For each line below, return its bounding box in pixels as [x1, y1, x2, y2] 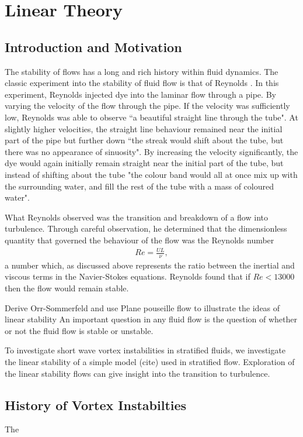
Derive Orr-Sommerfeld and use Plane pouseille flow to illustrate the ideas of [5, 301, 280, 314]
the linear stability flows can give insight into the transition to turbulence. [5, 367, 270, 379]
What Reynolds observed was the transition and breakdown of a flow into [5, 211, 268, 223]
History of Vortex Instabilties [5, 395, 187, 414]
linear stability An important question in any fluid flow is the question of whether [5, 313, 297, 325]
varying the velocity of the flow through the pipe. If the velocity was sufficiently [5, 99, 290, 112]
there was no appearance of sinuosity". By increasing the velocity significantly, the [5, 145, 298, 157]
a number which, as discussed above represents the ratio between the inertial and [5, 259, 295, 271]
